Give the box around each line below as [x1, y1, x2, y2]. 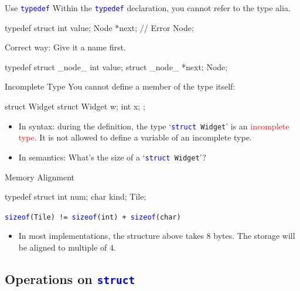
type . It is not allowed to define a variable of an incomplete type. [18, 131, 252, 143]
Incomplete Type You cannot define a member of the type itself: [5, 80, 236, 93]
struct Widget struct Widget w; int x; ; [5, 100, 145, 112]
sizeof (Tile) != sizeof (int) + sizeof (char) [5, 213, 181, 221]
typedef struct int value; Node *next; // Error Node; [5, 21, 194, 33]
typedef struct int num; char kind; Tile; [5, 190, 146, 203]
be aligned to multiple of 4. [18, 241, 116, 253]
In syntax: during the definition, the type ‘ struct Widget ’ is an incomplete [18, 119, 289, 132]
